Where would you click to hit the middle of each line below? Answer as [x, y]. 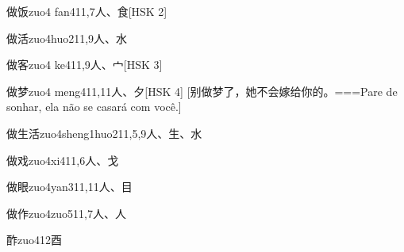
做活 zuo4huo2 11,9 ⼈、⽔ [67, 38]
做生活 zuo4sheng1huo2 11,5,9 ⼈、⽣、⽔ [104, 133]
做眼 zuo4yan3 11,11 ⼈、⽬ [69, 187]
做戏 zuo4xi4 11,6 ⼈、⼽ [63, 160]
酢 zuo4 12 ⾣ [34, 240]
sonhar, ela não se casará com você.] [94, 107]
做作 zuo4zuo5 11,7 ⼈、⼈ [66, 213]
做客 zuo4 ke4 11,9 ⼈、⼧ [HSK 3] [85, 65]
